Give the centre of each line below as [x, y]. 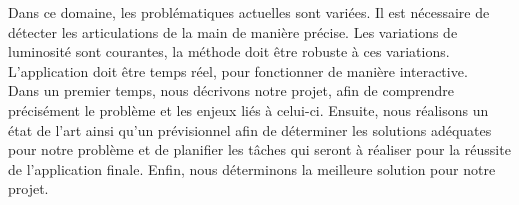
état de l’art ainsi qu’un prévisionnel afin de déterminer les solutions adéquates [250, 129]
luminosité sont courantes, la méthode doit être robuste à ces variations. [229, 51]
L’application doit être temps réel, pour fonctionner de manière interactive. [238, 70]
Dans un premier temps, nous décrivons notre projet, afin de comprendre [231, 90]
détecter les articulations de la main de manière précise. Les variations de [233, 31]
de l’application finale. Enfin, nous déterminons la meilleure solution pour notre [252, 168]
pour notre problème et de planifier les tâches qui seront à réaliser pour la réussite [259, 149]
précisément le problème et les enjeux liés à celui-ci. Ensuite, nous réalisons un [248, 109]
